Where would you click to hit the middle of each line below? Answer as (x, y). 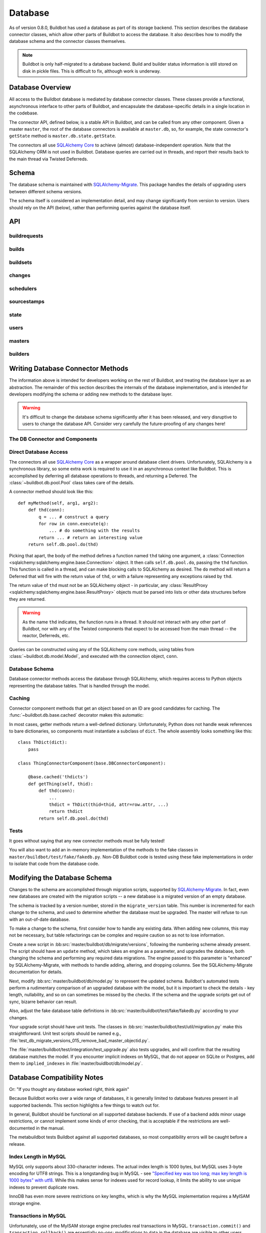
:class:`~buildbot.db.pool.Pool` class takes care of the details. (72, 482)
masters (19, 341)
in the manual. (50, 1128)
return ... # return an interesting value (91, 537)
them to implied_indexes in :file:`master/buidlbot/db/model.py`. (76, 1063)
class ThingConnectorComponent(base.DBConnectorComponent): (92, 763)
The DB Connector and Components (53, 439)
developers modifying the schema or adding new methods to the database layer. (91, 394)
